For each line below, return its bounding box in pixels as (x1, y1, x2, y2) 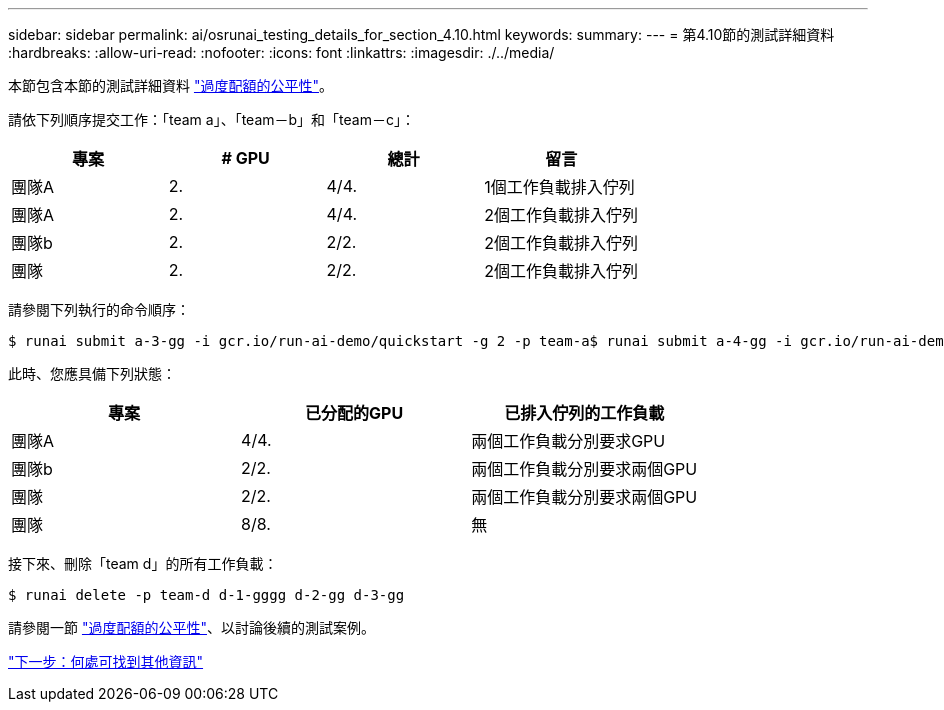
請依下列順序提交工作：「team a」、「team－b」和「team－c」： (8, 111, 415, 128)
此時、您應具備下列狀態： (8, 365, 176, 382)
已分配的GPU (305, 403, 404, 423)
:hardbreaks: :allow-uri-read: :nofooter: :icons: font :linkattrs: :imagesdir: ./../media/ (8, 44, 555, 61)
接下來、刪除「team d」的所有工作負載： (8, 555, 278, 572)
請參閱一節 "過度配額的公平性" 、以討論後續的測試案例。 (8, 619, 375, 636)
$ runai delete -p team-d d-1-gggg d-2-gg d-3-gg (8, 587, 405, 603)
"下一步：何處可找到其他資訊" (8, 653, 204, 670)
